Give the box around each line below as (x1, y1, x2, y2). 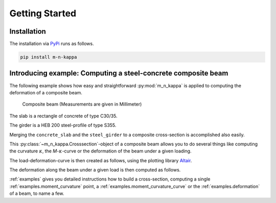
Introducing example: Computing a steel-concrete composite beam (9, 69, 228, 78)
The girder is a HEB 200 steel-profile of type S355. (9, 122, 117, 129)
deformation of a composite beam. (9, 89, 83, 95)
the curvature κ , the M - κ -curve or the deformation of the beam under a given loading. (9, 148, 192, 154)
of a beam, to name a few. (9, 190, 64, 196)
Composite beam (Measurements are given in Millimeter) (22, 101, 142, 107)
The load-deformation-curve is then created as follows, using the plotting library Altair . (9, 157, 192, 163)
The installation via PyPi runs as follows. (9, 41, 94, 47)
